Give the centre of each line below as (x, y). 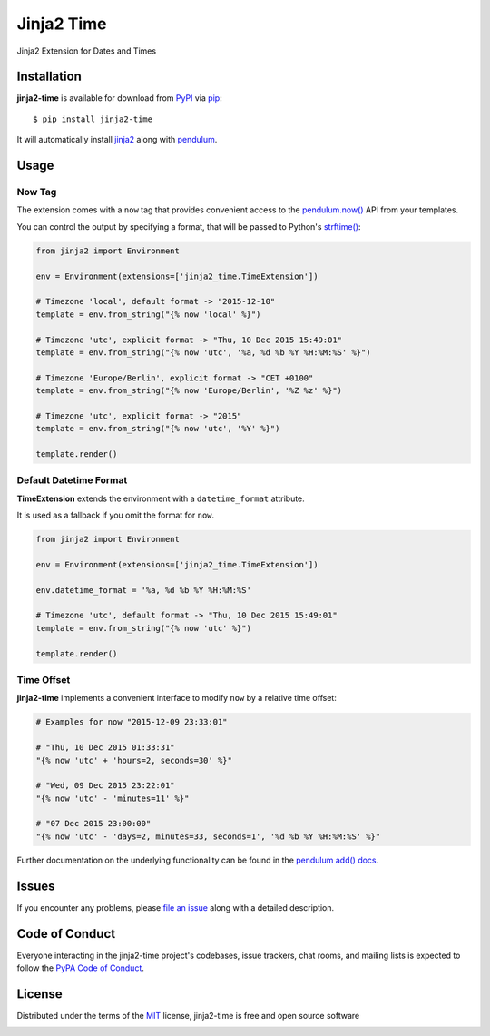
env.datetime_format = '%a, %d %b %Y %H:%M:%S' (143, 590)
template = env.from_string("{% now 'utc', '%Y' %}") (158, 429)
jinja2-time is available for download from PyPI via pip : (119, 98)
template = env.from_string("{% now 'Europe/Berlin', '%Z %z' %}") (189, 391)
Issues (36, 886)
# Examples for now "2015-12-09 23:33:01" (132, 722)
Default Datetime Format (72, 480)
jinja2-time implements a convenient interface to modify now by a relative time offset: (177, 698)
